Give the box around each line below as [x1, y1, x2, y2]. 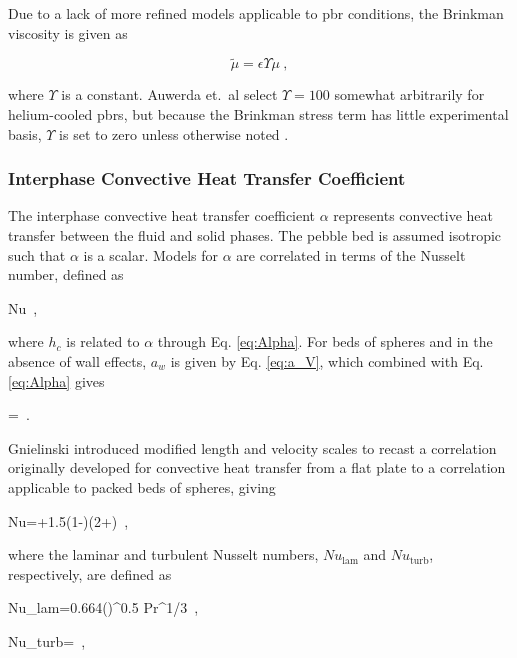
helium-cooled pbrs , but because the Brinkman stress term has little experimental [8, 104, 509, 124]
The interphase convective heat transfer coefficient [8, 205, 316, 226]
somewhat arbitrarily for [334, 84, 485, 105]
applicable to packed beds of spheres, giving [8, 476, 276, 497]
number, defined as [8, 264, 124, 285]
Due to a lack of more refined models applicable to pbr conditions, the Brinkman [8, 3, 504, 23]
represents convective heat [333, 205, 494, 226]
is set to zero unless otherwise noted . [59, 123, 289, 144]
